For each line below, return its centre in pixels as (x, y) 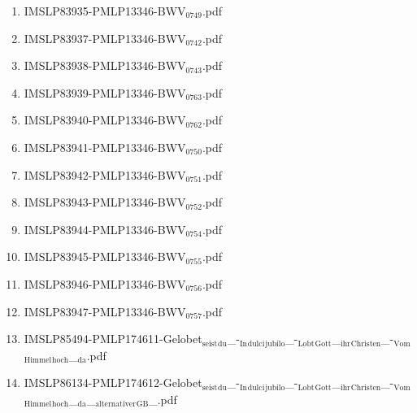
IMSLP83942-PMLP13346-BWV (105, 174)
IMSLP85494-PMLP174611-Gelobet (113, 339)
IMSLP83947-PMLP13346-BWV (105, 311)
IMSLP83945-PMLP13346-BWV (105, 256)
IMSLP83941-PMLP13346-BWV (105, 147)
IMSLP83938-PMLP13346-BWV (105, 65)
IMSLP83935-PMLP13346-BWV (105, 11)
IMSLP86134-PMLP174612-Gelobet (113, 383)
